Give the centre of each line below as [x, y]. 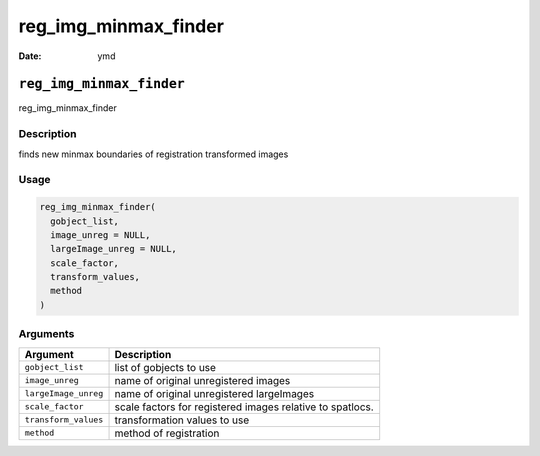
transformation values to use [182, 420]
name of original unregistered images [202, 380]
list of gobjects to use [165, 367]
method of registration [167, 433]
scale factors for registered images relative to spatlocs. [244, 407]
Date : [30, 56]
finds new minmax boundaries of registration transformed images [153, 154]
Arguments [46, 334]
